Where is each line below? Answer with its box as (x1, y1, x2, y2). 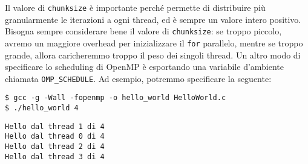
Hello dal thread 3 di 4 (5, 152, 105, 161)
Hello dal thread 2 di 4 (5, 142, 105, 151)
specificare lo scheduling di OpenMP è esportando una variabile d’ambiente (5, 60, 284, 73)
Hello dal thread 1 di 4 (5, 122, 105, 131)
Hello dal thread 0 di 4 (5, 132, 105, 141)
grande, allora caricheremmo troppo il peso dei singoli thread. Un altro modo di (5, 48, 301, 61)
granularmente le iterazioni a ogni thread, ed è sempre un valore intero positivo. (5, 13, 301, 25)
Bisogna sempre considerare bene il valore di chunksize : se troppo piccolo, (5, 25, 282, 37)
